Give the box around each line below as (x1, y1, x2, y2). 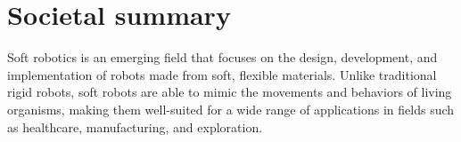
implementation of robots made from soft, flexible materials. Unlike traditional (7, 65, 437, 83)
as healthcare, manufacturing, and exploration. (7, 117, 263, 136)
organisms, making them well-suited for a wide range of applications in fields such (7, 99, 455, 118)
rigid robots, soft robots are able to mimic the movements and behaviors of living (7, 83, 452, 101)
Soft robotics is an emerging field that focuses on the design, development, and (7, 48, 438, 67)
